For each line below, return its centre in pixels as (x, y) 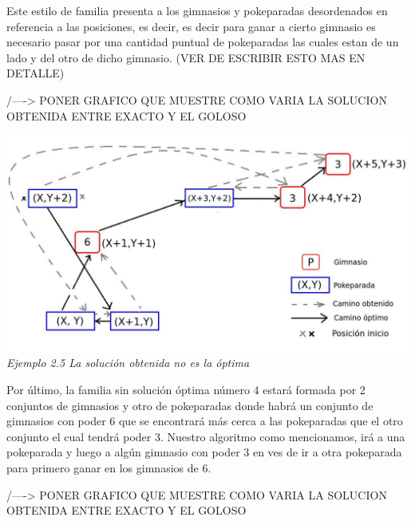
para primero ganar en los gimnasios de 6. (109, 468)
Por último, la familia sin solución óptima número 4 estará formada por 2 (186, 390)
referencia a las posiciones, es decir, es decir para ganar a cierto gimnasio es (191, 26)
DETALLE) (36, 73)
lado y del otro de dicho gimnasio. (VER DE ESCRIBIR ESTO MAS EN (186, 57)
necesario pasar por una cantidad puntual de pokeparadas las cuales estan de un (203, 42)
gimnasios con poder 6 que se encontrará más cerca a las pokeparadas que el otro (205, 421)
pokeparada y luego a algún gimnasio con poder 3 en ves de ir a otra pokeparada (204, 452)
